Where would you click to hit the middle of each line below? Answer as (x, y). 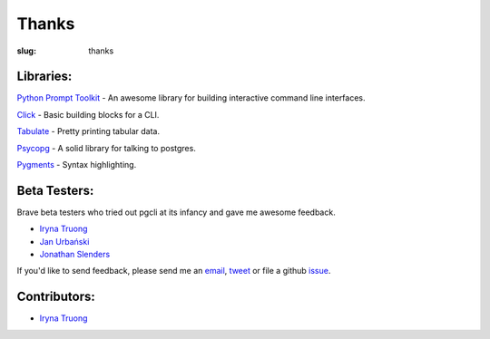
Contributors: (56, 297)
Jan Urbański (64, 241)
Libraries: (44, 77)
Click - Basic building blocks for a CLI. (88, 114)
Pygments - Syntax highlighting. (77, 165)
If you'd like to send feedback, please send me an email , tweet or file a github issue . (174, 271)
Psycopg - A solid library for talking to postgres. (107, 148)
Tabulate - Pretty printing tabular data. (88, 131)
